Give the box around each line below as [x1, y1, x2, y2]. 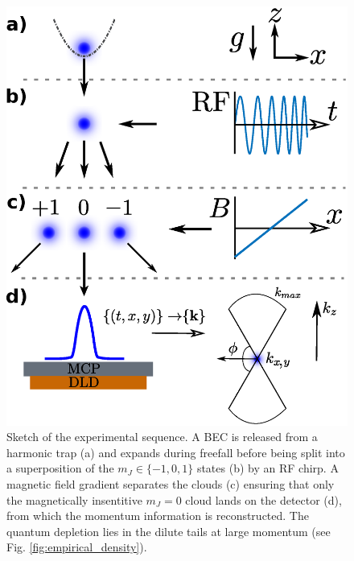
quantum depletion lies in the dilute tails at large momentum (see [6, 522, 331, 539]
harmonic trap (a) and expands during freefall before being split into [6, 443, 345, 460]
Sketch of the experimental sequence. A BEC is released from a [6, 428, 318, 445]
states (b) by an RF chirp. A [196, 460, 339, 476]
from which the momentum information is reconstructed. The [6, 507, 309, 524]
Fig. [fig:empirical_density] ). [6, 538, 147, 555]
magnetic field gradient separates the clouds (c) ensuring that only [6, 475, 335, 492]
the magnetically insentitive [6, 491, 142, 508]
